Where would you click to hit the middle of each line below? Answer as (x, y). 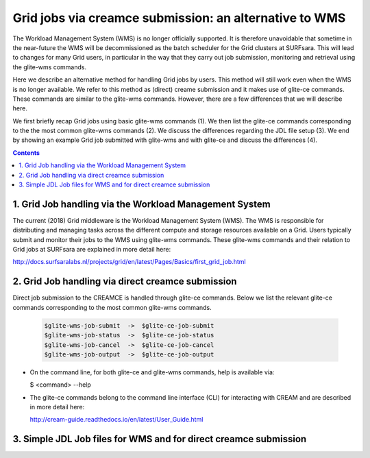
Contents (26, 153)
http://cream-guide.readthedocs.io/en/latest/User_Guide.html (116, 420)
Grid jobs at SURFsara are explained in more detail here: (92, 250)
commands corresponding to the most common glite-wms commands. (112, 307)
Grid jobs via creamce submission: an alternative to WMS (179, 18)
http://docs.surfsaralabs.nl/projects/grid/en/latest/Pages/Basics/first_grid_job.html (129, 262)
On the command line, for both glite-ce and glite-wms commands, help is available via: (152, 372)
